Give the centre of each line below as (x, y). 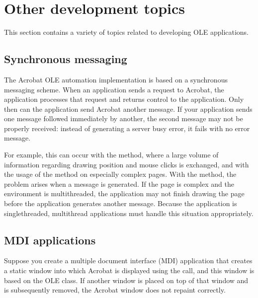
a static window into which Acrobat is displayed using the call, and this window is (129, 270)
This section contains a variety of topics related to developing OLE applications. (127, 32)
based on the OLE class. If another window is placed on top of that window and (126, 280)
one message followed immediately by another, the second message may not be (124, 118)
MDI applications (50, 240)
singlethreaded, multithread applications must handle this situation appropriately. (129, 213)
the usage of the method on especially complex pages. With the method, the (120, 174)
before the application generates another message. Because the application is (121, 203)
